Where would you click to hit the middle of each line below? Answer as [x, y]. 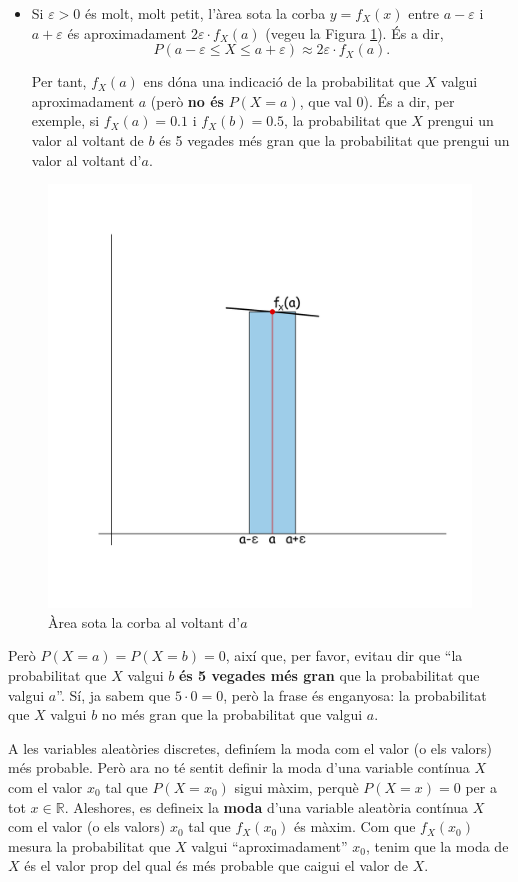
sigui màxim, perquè [296, 786]
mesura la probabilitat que [89, 845]
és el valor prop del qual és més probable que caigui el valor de [216, 865]
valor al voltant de [87, 139]
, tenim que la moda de [437, 845]
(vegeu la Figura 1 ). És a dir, [354, 32]
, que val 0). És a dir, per [377, 100]
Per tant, [59, 81]
